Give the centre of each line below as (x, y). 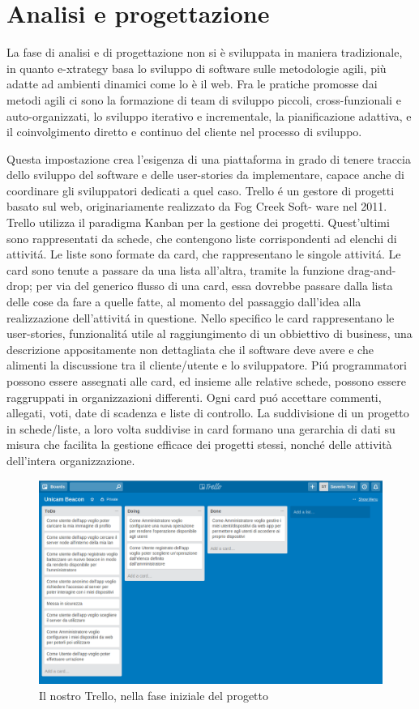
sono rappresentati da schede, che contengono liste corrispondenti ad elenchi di (202, 238)
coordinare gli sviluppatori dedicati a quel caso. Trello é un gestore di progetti (201, 190)
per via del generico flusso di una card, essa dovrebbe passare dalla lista (214, 286)
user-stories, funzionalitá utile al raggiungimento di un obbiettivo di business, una (209, 333)
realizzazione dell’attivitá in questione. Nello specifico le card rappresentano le (201, 317)
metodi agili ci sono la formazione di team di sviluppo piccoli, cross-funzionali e (204, 99)
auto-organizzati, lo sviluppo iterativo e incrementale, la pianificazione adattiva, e (209, 115)
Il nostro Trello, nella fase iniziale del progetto (154, 695)
